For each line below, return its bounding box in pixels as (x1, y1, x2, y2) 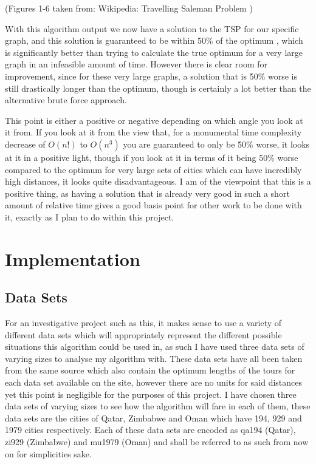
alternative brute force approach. (5, 94, 127, 106)
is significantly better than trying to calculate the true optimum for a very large (5, 46, 303, 58)
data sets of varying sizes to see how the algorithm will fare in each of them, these (5, 400, 311, 412)
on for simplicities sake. (5, 447, 92, 460)
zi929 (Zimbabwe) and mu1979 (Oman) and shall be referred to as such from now (5, 435, 309, 448)
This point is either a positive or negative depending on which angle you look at (5, 114, 303, 126)
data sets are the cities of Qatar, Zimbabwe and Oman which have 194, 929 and (5, 411, 302, 424)
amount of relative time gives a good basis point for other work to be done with (5, 199, 302, 211)
